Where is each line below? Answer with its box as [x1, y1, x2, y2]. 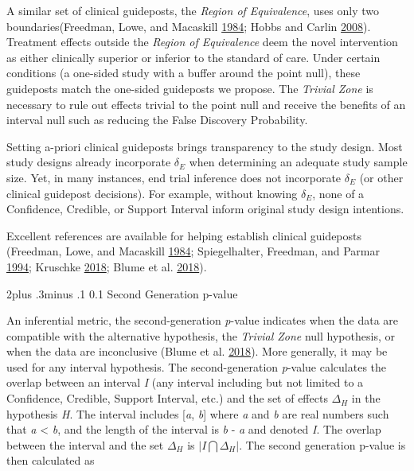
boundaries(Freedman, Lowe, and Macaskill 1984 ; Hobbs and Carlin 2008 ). [6, 18, 371, 34]
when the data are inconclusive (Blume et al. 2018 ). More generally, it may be [6, 343, 388, 360]
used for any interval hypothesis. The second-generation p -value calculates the [6, 358, 387, 375]
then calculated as [6, 452, 95, 469]
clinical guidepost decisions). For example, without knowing [6, 185, 298, 201]
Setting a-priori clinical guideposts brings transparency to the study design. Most [6, 138, 403, 154]
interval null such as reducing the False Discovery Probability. [6, 111, 308, 128]
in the [351, 390, 381, 407]
